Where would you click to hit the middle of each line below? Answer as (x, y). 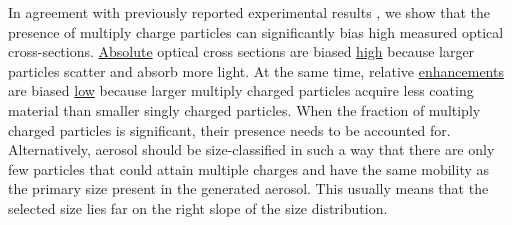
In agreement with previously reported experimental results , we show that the (249, 12)
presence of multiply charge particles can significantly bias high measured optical (256, 31)
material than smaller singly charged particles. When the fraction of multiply (244, 109)
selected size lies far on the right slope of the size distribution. (198, 207)
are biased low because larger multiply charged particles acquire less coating (241, 90)
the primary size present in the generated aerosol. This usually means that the (248, 188)
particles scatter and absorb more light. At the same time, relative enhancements (256, 70)
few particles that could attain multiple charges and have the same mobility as (249, 168)
